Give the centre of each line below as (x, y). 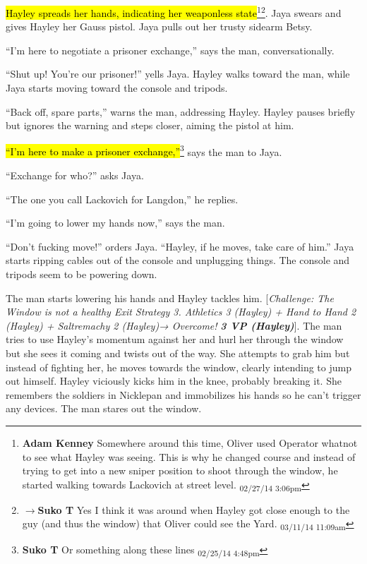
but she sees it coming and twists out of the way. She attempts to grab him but (178, 353)
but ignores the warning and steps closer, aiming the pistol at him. (150, 125)
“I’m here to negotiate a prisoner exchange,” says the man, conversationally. (170, 50)
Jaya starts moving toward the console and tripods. (117, 88)
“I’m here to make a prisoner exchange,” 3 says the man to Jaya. (144, 150)
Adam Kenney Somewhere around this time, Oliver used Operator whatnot (190, 442)
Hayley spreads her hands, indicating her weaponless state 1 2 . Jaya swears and (174, 12)
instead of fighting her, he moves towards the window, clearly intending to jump (179, 367)
